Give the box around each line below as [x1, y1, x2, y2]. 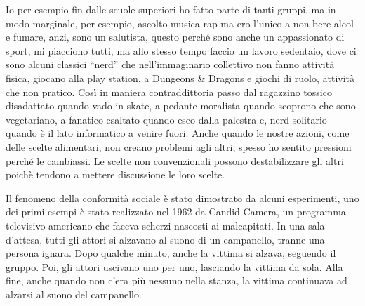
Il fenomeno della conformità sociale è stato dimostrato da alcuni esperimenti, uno [6, 190, 359, 205]
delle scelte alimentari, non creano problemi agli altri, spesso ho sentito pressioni [6, 139, 352, 154]
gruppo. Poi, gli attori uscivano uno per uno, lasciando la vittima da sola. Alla [6, 259, 343, 274]
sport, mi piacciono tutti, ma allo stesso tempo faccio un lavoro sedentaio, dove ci [6, 43, 357, 58]
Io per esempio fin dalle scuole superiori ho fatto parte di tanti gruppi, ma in [6, 2, 336, 16]
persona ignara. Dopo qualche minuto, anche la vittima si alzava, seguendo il [6, 246, 336, 260]
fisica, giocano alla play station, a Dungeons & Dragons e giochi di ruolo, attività [6, 70, 355, 85]
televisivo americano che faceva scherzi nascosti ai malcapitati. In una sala [6, 218, 325, 232]
